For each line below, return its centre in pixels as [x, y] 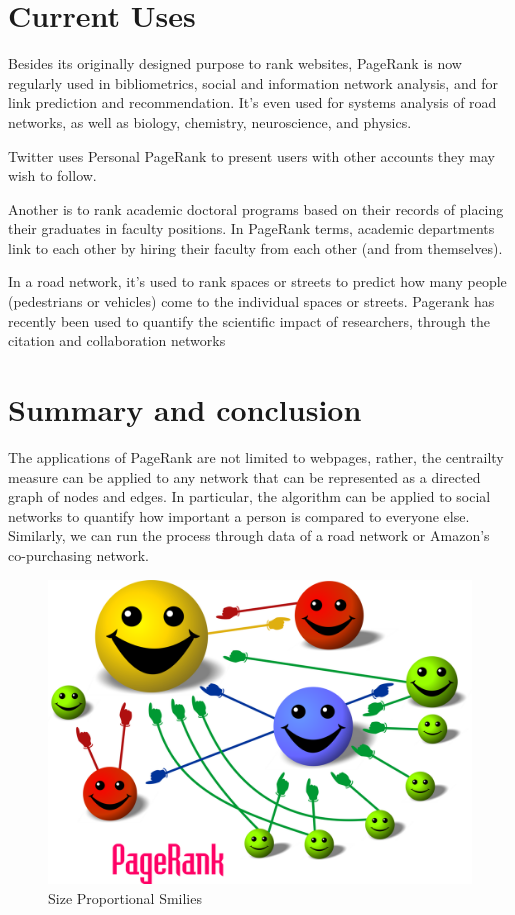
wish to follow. [52, 175]
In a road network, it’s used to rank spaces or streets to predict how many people [257, 281]
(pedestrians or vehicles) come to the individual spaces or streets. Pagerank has [251, 301]
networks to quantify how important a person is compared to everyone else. [239, 515]
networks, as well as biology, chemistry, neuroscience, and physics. [210, 121]
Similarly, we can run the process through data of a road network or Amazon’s [249, 535]
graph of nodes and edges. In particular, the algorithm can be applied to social [249, 496]
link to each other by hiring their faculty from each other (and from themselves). [255, 247]
